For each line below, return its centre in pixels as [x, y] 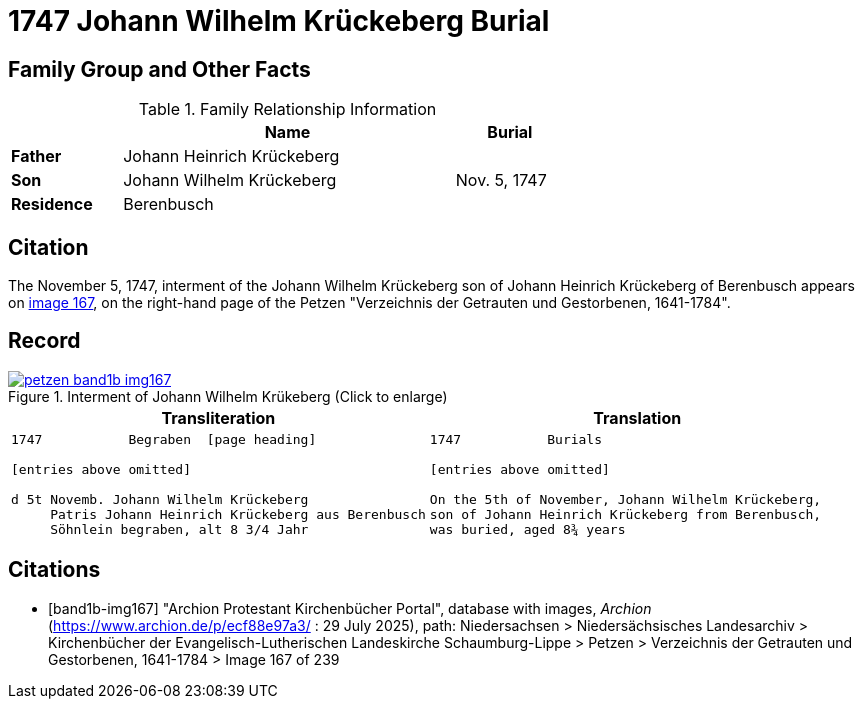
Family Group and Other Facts [159, 69]
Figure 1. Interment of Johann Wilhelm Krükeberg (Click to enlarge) [228, 396]
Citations [54, 570]
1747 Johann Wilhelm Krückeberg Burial [279, 21]
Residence [52, 204]
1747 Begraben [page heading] [164, 439]
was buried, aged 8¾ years [527, 529]
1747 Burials [516, 439]
